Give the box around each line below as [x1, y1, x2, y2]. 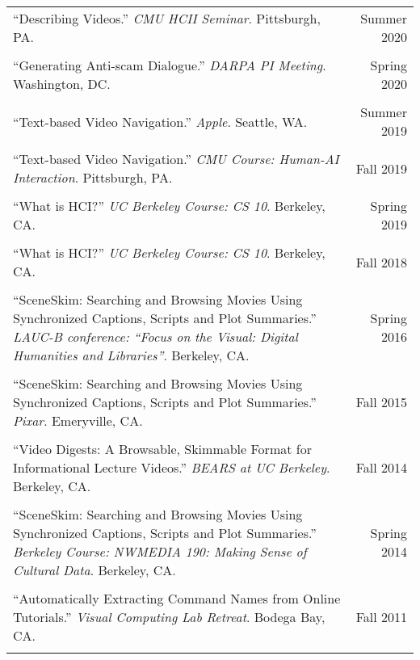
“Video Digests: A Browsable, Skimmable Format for [13, 439, 312, 458]
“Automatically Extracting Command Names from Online [13, 589, 341, 607]
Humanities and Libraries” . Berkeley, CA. [13, 346, 250, 364]
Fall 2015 [355, 393, 407, 411]
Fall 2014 [355, 458, 407, 477]
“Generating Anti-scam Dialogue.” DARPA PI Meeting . [13, 56, 326, 74]
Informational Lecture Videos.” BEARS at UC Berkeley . [13, 458, 330, 477]
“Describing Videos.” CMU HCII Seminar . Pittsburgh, [13, 9, 321, 27]
